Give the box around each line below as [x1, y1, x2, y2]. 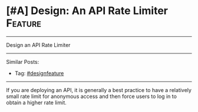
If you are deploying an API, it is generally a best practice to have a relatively [6, 86, 192, 93]
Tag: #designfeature [14, 69, 64, 77]
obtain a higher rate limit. [6, 99, 67, 106]
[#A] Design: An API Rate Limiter [6, 4, 169, 18]
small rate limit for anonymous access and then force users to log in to [6, 93, 177, 100]
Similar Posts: [6, 58, 39, 65]
